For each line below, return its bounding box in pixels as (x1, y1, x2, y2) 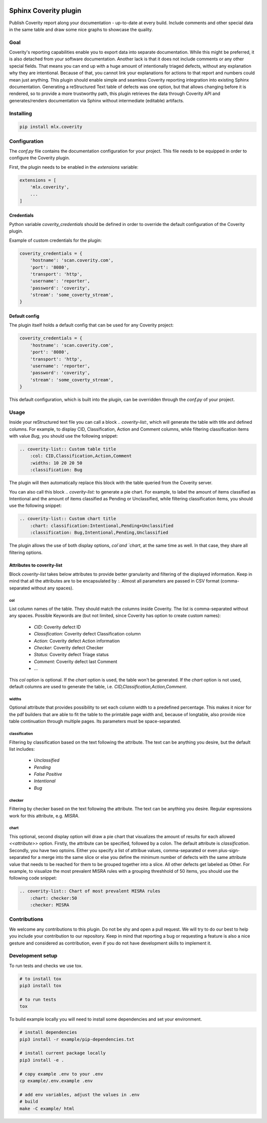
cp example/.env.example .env (19, 1078, 93, 1084)
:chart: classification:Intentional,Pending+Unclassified (30, 523, 174, 529)
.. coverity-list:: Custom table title (19, 447, 116, 452)
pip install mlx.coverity (19, 124, 83, 130)
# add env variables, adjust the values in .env (19, 1092, 140, 1097)
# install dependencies (19, 1030, 78, 1035)
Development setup (9, 952, 58, 959)
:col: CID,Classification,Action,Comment (30, 453, 132, 459)
